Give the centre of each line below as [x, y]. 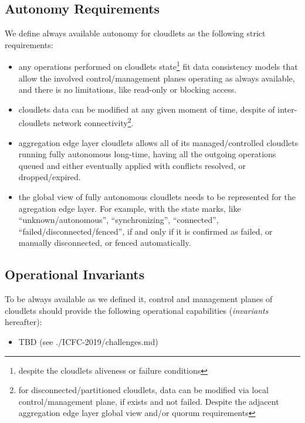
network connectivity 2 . [93, 122]
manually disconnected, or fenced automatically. [105, 243]
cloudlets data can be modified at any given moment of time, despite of [147, 109]
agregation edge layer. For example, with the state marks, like [130, 208]
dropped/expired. [50, 177]
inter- [287, 109]
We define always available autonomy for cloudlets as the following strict [135, 33]
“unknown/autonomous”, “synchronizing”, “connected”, [118, 220]
